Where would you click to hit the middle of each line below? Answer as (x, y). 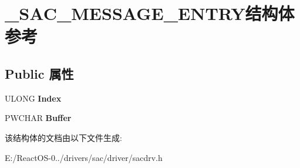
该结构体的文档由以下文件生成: (63, 137)
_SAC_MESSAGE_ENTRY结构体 (150, 13)
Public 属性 (39, 73)
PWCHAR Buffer (38, 118)
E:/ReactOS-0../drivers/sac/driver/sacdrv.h (84, 157)
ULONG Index (33, 98)
